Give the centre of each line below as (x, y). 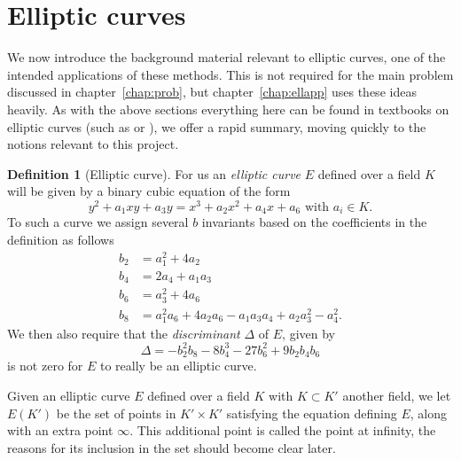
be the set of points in (116, 413)
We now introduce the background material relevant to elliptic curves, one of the (227, 57)
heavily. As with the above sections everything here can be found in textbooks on (228, 109)
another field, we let (397, 396)
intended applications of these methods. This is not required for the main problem (230, 74)
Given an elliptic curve (69, 396)
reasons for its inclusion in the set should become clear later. (172, 447)
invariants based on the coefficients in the (314, 222)
